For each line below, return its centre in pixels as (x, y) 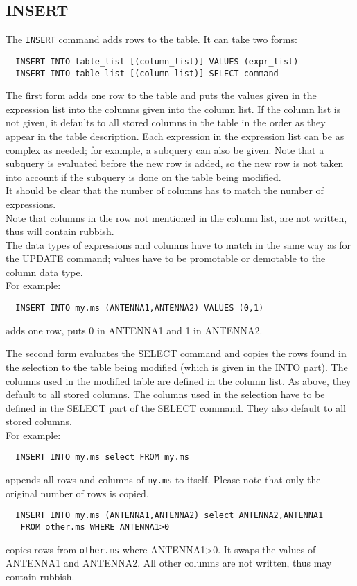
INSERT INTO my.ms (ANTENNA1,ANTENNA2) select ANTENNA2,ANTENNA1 (169, 516)
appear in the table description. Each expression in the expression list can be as (175, 136)
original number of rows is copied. (77, 493)
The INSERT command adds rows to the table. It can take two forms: (151, 39)
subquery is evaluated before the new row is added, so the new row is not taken (175, 163)
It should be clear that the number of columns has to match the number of (165, 190)
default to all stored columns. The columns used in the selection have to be (165, 394)
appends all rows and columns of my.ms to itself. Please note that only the (163, 480)
